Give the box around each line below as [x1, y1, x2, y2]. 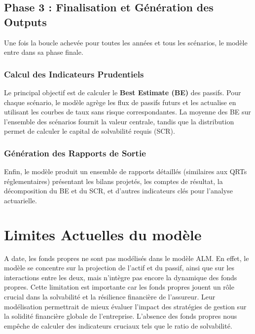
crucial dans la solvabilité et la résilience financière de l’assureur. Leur [4, 292, 216, 302]
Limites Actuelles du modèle [4, 224, 202, 244]
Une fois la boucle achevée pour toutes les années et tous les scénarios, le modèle [4, 37, 248, 47]
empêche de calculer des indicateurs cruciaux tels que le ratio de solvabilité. [4, 320, 232, 331]
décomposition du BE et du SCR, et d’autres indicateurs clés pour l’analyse [4, 186, 233, 196]
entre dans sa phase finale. [4, 47, 83, 57]
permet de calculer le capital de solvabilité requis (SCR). [4, 126, 175, 136]
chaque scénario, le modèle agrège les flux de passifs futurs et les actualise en [4, 97, 236, 107]
